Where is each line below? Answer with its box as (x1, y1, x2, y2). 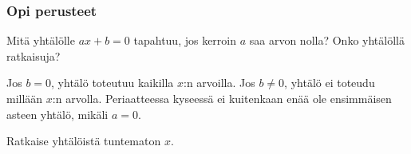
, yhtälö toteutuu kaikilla (51, 74, 174, 91)
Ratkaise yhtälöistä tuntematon (6, 132, 161, 149)
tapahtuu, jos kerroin (133, 32, 237, 49)
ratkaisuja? (6, 47, 61, 64)
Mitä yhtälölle (6, 32, 75, 49)
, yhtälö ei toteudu (284, 74, 375, 91)
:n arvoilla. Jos (183, 74, 255, 91)
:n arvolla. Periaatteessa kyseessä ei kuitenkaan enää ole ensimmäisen (52, 90, 392, 106)
